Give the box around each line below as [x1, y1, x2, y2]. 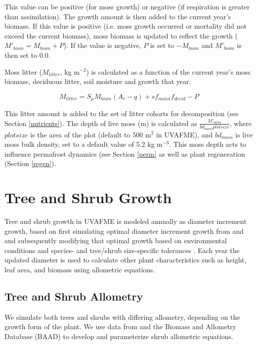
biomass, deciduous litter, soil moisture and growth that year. [4, 76, 191, 86]
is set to [150, 40, 174, 50]
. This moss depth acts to [169, 139, 247, 149]
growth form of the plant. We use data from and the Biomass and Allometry [4, 321, 236, 332]
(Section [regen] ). [4, 158, 56, 169]
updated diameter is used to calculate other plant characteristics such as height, [4, 255, 247, 265]
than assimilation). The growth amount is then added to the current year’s [4, 11, 231, 21]
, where [229, 118, 252, 128]
